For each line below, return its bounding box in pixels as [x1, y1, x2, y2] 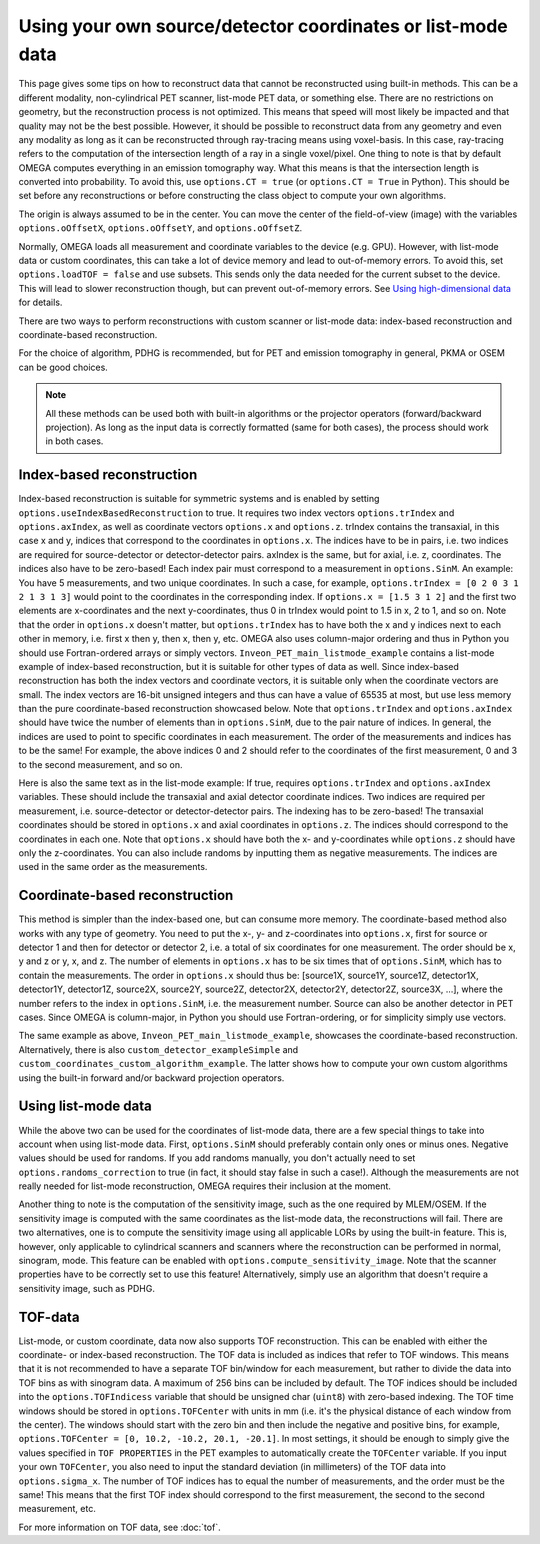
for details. [18, 296, 63, 309]
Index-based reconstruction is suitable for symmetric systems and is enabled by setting [18, 493, 380, 505]
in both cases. [45, 435, 104, 447]
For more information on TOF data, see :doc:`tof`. [18, 1521, 221, 1533]
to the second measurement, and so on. [18, 758, 184, 770]
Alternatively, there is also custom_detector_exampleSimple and [18, 1043, 299, 1055]
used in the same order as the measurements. [18, 861, 208, 873]
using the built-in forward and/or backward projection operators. [18, 1071, 285, 1084]
